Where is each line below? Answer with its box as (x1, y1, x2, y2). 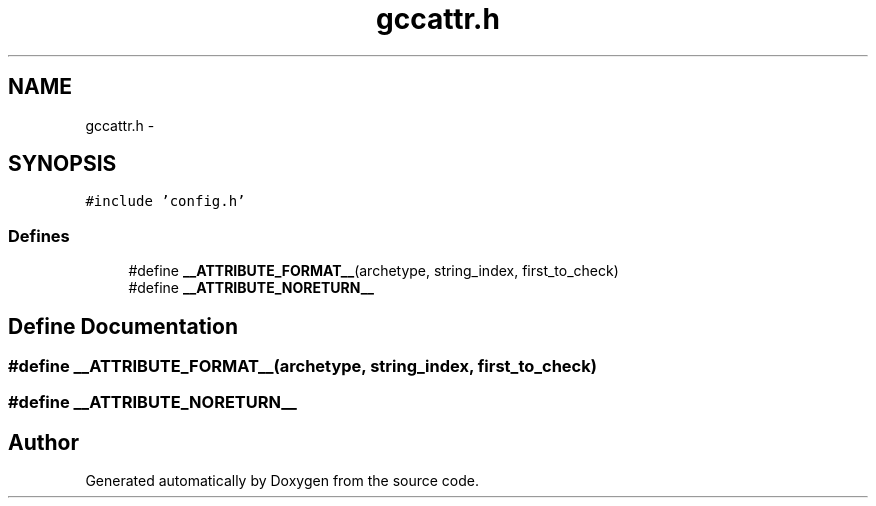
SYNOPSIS (8, 151, 117, 177)
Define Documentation (8, 313, 238, 339)
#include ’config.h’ (85, 193, 246, 210)
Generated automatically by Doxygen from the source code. (85, 472, 480, 490)
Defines (8, 225, 70, 246)
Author (8, 429, 79, 455)
